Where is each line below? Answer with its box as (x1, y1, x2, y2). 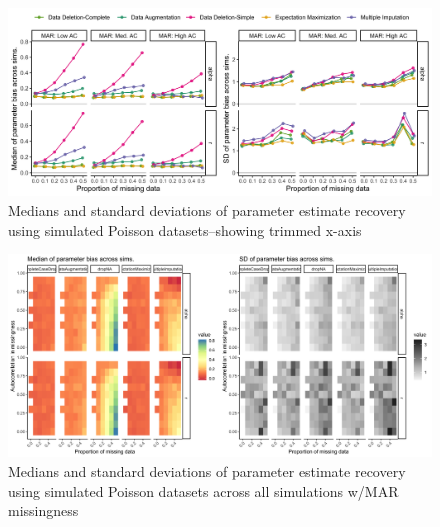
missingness (8, 500, 79, 521)
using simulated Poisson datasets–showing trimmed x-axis (8, 219, 362, 240)
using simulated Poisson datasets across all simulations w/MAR (8, 480, 399, 501)
